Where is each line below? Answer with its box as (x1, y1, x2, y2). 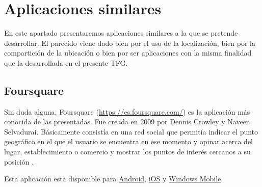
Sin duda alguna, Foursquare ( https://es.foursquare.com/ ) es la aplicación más (4, 106, 250, 117)
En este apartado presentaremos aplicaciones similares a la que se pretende (4, 28, 238, 38)
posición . (4, 156, 34, 167)
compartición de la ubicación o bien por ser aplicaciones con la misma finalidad (4, 47, 252, 58)
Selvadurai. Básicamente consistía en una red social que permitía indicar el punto (4, 126, 258, 137)
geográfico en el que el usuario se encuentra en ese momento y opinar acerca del (4, 136, 253, 147)
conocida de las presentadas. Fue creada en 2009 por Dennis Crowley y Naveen (4, 116, 250, 127)
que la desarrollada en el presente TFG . (4, 57, 128, 68)
